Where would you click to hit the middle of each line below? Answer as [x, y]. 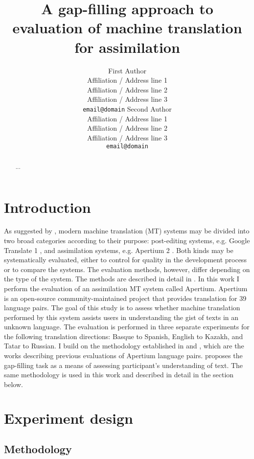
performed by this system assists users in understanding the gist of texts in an [121, 317]
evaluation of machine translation [127, 28]
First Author [127, 70]
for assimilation [127, 47]
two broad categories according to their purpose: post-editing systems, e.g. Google [127, 240]
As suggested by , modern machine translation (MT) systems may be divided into [127, 231]
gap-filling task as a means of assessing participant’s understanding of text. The [124, 365]
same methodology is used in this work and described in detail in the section [119, 375]
